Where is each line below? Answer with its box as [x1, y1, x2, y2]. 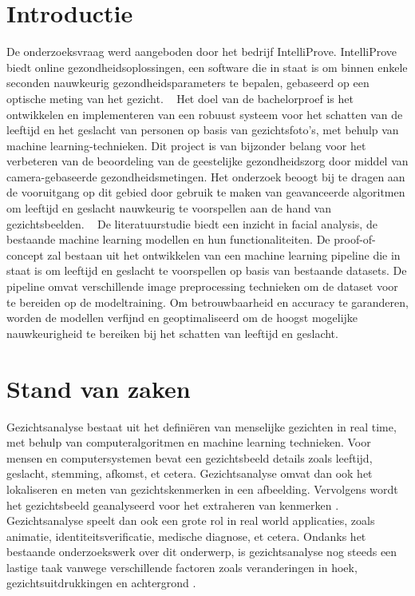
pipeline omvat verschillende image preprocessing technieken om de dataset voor [6, 278, 398, 295]
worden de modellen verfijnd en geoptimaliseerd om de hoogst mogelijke [6, 309, 358, 326]
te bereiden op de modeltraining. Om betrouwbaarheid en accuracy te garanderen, [6, 293, 409, 310]
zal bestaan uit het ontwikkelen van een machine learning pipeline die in [47, 246, 401, 263]
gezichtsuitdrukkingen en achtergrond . [6, 574, 196, 591]
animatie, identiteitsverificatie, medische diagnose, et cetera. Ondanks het [6, 527, 366, 544]
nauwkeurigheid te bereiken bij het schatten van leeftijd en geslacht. [6, 324, 338, 341]
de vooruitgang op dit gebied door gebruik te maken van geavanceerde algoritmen [6, 184, 405, 201]
